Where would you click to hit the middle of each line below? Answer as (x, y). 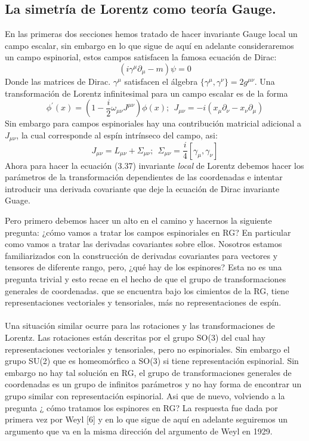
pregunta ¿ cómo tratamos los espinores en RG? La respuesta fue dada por (141, 407)
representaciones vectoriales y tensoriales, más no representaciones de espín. (143, 302)
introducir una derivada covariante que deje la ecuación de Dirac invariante (142, 188)
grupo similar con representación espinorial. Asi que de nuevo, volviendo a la (145, 395)
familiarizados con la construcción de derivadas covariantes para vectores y (141, 255)
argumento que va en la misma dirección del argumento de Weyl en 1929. (139, 431)
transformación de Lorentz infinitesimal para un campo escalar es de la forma (146, 93)
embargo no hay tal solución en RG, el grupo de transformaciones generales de (148, 372)
